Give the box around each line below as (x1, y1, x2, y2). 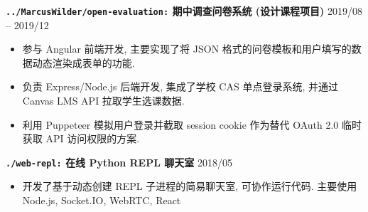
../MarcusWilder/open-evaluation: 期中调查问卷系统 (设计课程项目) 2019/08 (6, 4, 363, 18)
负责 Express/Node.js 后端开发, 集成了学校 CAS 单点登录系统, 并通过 (22, 79, 338, 94)
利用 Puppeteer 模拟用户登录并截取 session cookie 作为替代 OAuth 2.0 (22, 117, 339, 132)
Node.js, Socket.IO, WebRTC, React (22, 193, 181, 208)
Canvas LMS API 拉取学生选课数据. (22, 93, 185, 108)
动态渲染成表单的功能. (32, 55, 135, 70)
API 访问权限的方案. (45, 131, 140, 146)
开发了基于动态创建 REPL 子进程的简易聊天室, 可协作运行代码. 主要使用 (22, 179, 357, 194)
